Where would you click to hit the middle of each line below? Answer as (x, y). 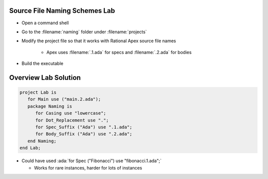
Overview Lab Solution (45, 78)
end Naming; (42, 141)
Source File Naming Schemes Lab (62, 11)
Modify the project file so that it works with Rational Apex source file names (99, 41)
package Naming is (50, 106)
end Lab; (30, 148)
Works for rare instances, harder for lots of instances (88, 168)
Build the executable (42, 63)
